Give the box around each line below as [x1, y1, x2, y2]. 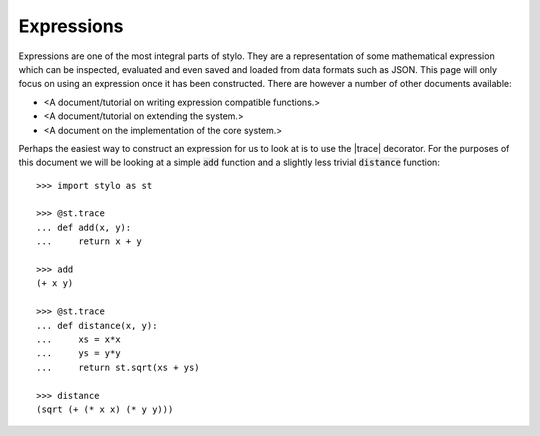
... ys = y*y [36, 348, 121, 359]
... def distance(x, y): [36, 320, 158, 331]
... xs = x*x [36, 333, 121, 345]
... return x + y [36, 236, 142, 247]
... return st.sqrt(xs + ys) [36, 361, 200, 373]
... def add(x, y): [36, 221, 132, 233]
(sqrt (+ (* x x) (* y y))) [36, 403, 174, 415]
